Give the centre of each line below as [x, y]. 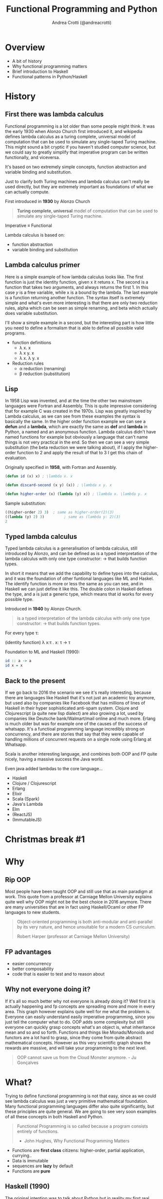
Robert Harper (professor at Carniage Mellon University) [73, 936]
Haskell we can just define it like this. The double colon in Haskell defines [79, 589]
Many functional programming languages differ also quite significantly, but [80, 1106]
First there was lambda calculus [54, 114]
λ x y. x [27, 353]
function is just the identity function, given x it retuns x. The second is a [77, 282]
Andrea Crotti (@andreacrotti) [82, 22]
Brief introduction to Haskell [40, 71]
